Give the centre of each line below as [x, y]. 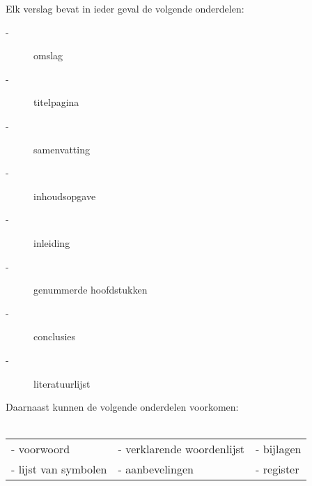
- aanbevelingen [156, 469]
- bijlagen [279, 449]
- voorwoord [41, 449]
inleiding [52, 242]
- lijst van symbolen [59, 469]
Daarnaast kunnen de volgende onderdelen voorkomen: [122, 407]
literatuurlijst [62, 383]
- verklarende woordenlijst [181, 449]
